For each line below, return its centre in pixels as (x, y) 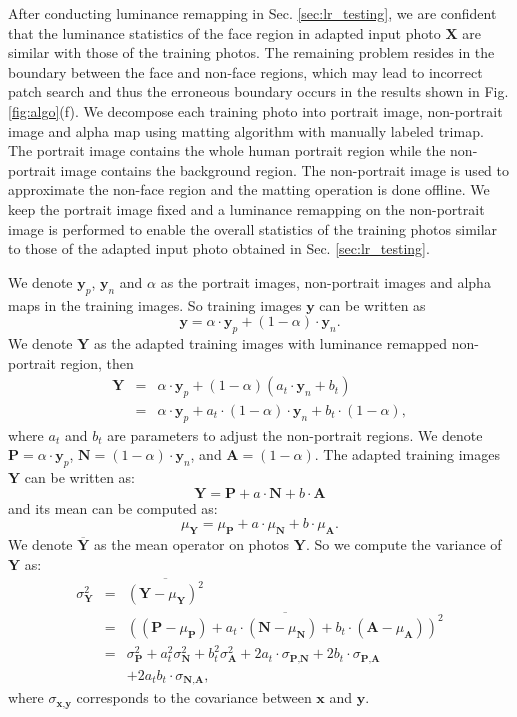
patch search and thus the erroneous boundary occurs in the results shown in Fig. (258, 91)
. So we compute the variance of (403, 544)
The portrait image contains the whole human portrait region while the (227, 150)
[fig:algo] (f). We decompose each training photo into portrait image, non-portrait (255, 110)
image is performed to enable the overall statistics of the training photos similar (253, 228)
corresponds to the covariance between (194, 697)
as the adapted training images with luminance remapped (271, 342)
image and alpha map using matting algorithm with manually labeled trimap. (246, 130)
